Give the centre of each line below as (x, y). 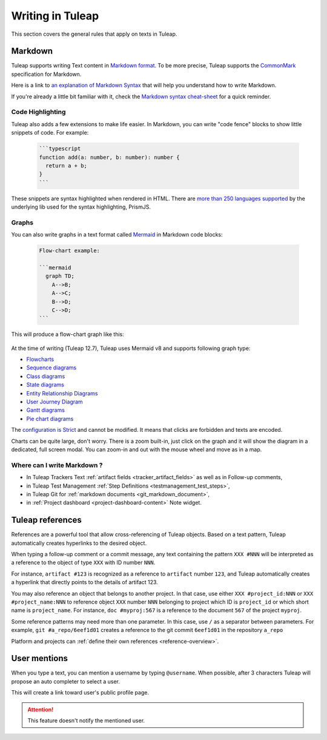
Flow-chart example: (69, 251)
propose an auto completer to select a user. (66, 681)
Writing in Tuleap (55, 16)
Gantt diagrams (45, 410)
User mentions (40, 658)
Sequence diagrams (51, 368)
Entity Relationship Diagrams (62, 393)
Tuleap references (46, 520)
